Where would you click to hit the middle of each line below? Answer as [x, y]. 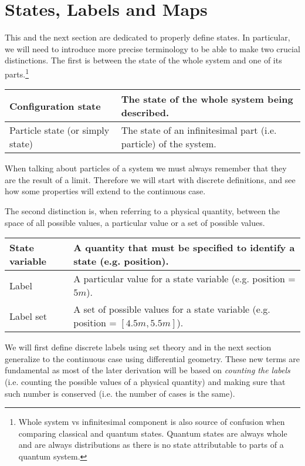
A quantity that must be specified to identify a [184, 248]
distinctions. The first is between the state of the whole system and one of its [143, 60]
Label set [28, 316]
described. [145, 113]
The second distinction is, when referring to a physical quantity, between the [143, 210]
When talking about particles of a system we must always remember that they [146, 168]
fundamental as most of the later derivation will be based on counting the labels [148, 370]
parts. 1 [17, 73]
